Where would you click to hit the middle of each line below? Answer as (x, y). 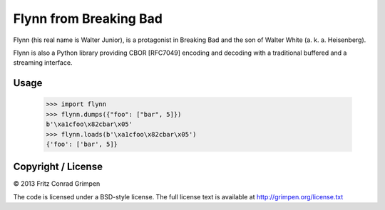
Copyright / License (58, 167)
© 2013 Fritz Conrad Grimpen (57, 184)
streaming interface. (43, 63)
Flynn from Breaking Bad (88, 19)
